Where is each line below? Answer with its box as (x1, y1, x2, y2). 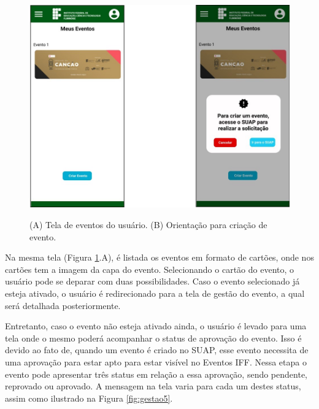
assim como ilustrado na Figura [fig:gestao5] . (5, 391, 173, 404)
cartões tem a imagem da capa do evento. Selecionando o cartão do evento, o (5, 262, 294, 275)
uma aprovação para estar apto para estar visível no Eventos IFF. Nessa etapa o (5, 355, 307, 368)
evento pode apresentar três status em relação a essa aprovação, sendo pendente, (5, 367, 307, 380)
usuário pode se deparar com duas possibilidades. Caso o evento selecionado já (5, 275, 300, 288)
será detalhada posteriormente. (5, 299, 121, 312)
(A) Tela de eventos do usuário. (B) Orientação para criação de (29, 218, 267, 231)
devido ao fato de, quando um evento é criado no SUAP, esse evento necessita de (5, 343, 309, 356)
